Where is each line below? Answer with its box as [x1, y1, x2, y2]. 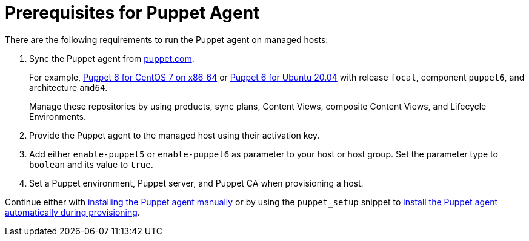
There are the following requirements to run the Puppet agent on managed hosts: [5, 34, 328, 45]
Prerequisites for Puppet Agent [5, 2, 260, 23]
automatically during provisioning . [5, 206, 140, 217]
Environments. [29, 111, 87, 122]
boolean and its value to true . [29, 159, 153, 170]
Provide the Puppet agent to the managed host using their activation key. [29, 130, 320, 140]
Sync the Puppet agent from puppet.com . [29, 53, 195, 64]
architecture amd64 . [29, 82, 108, 93]
